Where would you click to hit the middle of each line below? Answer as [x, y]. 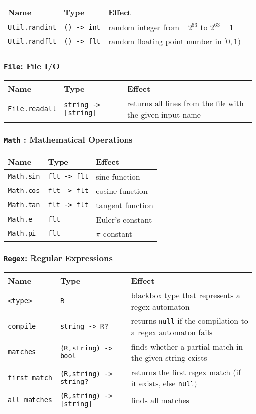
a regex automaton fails [172, 332]
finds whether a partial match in [187, 347]
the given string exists [169, 358]
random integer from [144, 27]
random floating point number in [165, 41]
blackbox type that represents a [186, 295]
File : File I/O [32, 66]
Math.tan [24, 205]
